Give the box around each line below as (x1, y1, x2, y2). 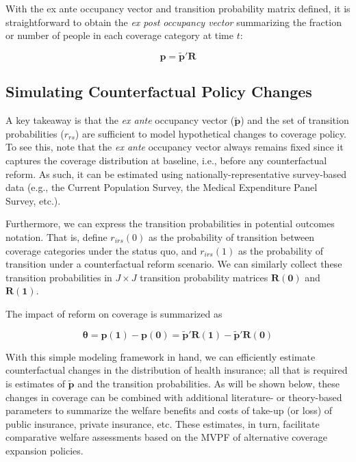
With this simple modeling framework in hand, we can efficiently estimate (5, 349, 316, 363)
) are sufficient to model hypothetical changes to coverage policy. (75, 126, 346, 140)
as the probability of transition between (148, 229, 315, 244)
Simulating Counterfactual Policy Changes (5, 81, 312, 102)
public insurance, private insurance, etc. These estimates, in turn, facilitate (5, 416, 320, 431)
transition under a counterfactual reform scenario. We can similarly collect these (5, 257, 342, 271)
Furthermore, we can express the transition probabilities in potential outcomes (5, 216, 335, 231)
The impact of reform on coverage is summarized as (5, 306, 222, 320)
